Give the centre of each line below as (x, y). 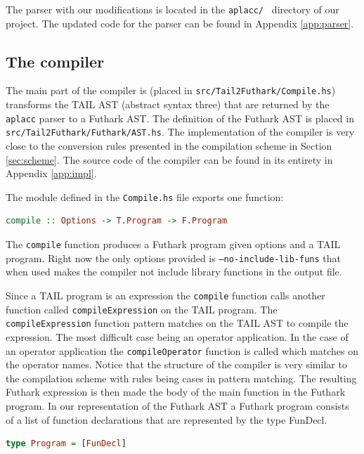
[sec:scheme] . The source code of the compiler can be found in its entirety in (169, 159)
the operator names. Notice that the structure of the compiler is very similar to (176, 364)
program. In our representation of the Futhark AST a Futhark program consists (177, 405)
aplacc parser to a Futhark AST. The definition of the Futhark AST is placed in (180, 118)
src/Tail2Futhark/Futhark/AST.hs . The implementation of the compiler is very (180, 132)
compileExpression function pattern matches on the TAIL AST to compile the (177, 323)
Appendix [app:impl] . (51, 173)
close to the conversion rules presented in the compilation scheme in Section (169, 146)
